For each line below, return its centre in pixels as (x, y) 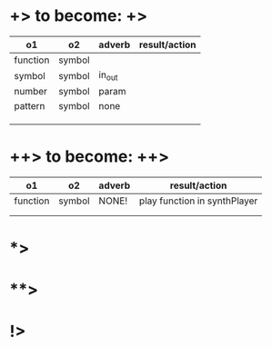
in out (108, 75)
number (31, 92)
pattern (30, 106)
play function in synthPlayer (199, 201)
